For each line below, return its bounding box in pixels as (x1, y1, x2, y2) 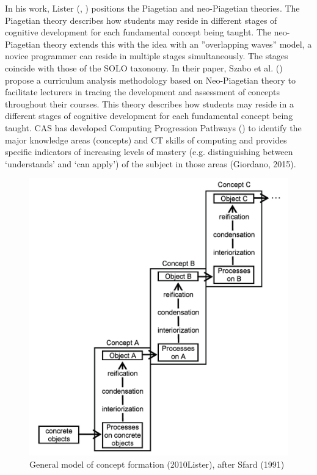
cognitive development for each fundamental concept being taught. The (5, 26, 271, 38)
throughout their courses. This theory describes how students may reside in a (5, 97, 294, 110)
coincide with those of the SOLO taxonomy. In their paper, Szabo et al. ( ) (5, 61, 283, 74)
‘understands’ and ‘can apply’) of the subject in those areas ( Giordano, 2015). (5, 157, 296, 170)
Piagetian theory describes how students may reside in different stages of (5, 13, 277, 26)
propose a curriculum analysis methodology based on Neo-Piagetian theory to (5, 73, 296, 86)
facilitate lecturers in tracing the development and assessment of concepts (5, 85, 280, 98)
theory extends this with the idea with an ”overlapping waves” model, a (43, 37, 312, 50)
